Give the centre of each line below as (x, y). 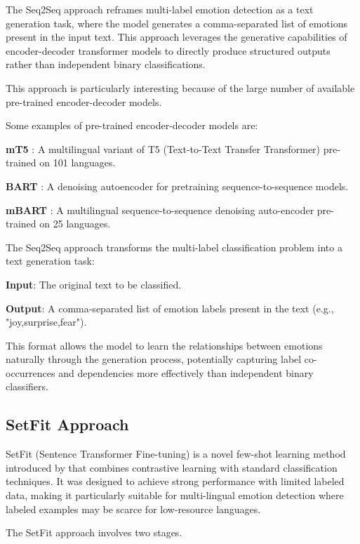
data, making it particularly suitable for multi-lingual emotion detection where (175, 495)
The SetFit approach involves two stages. (94, 532)
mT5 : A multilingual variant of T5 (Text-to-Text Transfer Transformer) (163, 148)
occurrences (31, 372)
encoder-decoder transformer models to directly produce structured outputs (168, 50)
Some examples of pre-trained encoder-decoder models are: (132, 125)
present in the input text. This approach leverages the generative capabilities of (176, 37)
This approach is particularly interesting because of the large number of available (180, 87)
